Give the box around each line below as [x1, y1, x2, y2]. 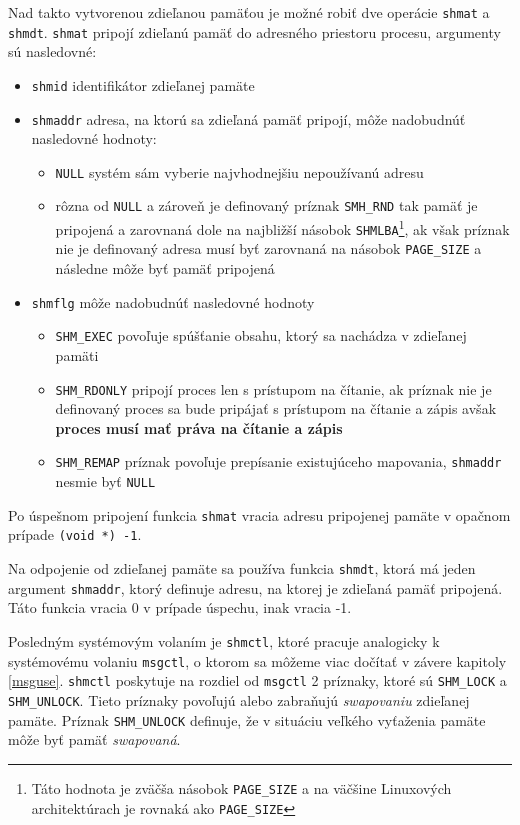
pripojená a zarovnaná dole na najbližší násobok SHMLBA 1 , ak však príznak [55, 216, 510, 239]
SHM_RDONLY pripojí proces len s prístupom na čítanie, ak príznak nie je [55, 378, 492, 399]
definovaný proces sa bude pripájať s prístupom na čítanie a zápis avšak [55, 398, 497, 419]
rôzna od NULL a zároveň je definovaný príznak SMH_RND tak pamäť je [55, 195, 478, 216]
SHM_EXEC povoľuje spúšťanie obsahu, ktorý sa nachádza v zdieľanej [55, 325, 467, 346]
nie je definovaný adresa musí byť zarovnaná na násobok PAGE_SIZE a [55, 238, 482, 259]
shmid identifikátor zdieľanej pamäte [31, 74, 255, 95]
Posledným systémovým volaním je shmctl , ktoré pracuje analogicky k [8, 630, 440, 651]
